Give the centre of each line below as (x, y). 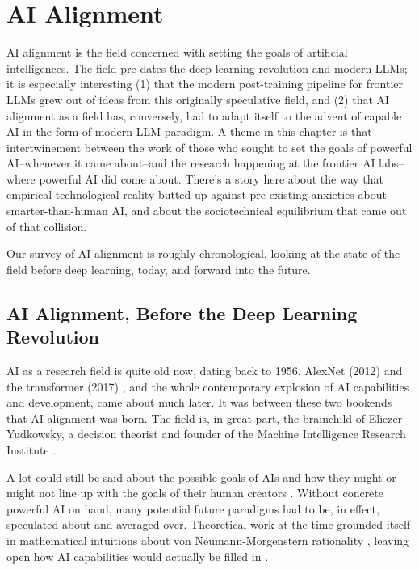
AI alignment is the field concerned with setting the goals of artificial (177, 52)
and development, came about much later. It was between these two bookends (199, 402)
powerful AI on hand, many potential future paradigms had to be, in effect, (193, 508)
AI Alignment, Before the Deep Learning (182, 312)
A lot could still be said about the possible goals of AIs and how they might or (201, 477)
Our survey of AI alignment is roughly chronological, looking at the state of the (203, 253)
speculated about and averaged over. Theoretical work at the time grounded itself (209, 524)
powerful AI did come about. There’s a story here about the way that (211, 178)
